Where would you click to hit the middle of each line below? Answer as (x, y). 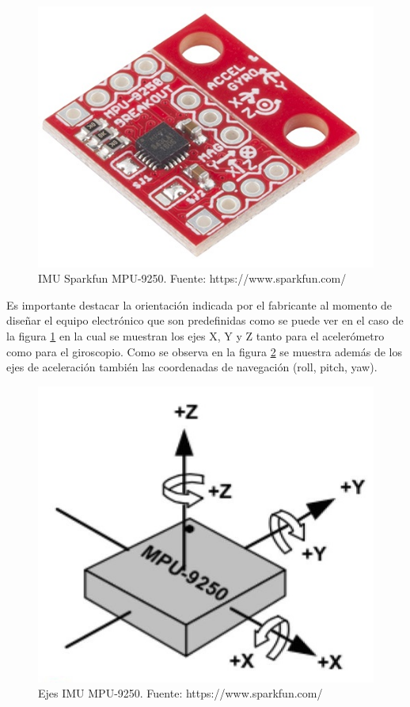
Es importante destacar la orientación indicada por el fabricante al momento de (199, 304)
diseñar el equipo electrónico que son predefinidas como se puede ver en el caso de (205, 320)
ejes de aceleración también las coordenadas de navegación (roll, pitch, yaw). (192, 367)
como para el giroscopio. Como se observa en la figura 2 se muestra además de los (204, 351)
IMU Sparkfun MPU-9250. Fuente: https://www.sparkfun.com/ (192, 278)
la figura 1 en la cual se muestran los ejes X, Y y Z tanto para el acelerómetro (196, 336)
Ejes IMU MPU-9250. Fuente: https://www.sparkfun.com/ (180, 693)
